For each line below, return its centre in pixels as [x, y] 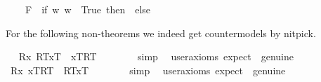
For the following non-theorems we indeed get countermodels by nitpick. [161, 33]
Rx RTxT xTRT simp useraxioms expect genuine [156, 56]
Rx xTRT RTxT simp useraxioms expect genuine [148, 70]
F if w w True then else [88, 9]
